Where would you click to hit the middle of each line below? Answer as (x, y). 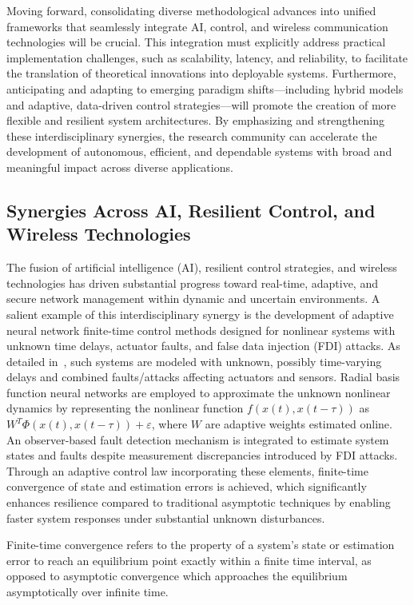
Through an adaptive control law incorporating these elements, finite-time (187, 470)
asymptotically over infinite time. (88, 591)
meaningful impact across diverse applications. (120, 167)
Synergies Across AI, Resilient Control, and (191, 210)
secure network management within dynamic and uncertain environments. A (193, 299)
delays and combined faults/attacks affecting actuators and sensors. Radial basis (203, 377)
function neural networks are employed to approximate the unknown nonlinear (199, 392)
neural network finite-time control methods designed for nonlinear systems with (201, 330)
